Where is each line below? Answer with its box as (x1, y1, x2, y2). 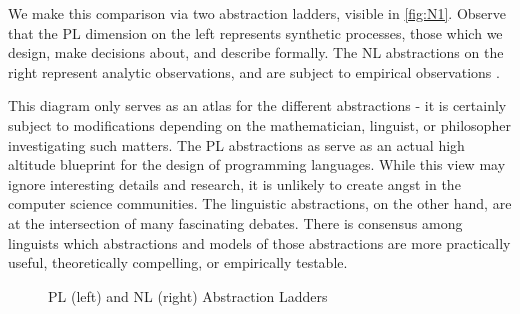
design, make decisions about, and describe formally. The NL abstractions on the (8, 42, 504, 63)
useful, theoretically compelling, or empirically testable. (8, 252, 348, 273)
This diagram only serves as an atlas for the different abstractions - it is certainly (8, 95, 507, 116)
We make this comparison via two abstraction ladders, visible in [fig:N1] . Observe (8, 3, 507, 23)
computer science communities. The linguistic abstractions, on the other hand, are (8, 193, 512, 214)
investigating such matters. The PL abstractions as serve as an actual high (8, 134, 465, 155)
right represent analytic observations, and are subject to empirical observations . (8, 61, 500, 82)
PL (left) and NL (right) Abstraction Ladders (48, 285, 328, 306)
